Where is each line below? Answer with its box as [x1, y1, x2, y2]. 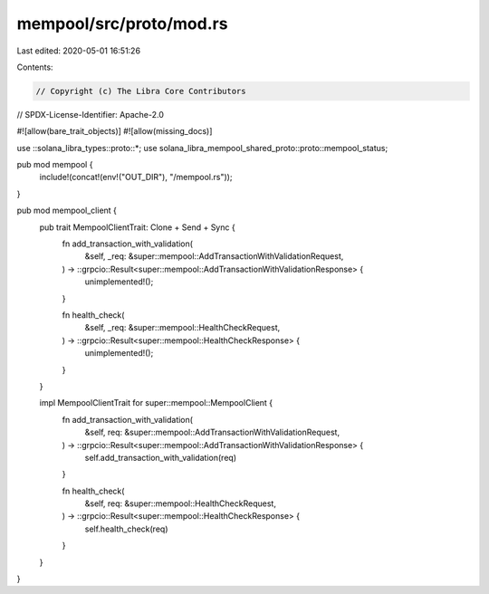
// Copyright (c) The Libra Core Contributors [35, 86, 246, 96]
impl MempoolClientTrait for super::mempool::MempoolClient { [39, 398, 273, 408]
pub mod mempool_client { [16, 205, 118, 216]
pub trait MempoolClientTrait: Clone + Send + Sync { [39, 222, 235, 233]
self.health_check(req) [84, 523, 168, 534]
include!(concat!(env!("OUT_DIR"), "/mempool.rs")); [39, 172, 233, 183]
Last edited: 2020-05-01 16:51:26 [16, 45, 140, 56]
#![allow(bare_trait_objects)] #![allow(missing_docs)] [16, 126, 213, 137]
